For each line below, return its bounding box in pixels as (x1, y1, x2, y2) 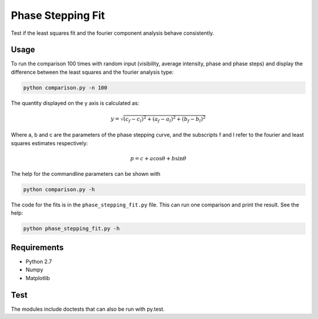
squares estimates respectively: (11, 139, 88, 147)
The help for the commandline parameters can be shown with (11, 170, 161, 177)
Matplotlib (25, 274, 50, 281)
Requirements (11, 242, 64, 252)
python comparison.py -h (23, 186, 95, 193)
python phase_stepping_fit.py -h (23, 225, 120, 232)
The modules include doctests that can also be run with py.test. (11, 305, 165, 313)
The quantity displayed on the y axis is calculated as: (11, 99, 140, 106)
